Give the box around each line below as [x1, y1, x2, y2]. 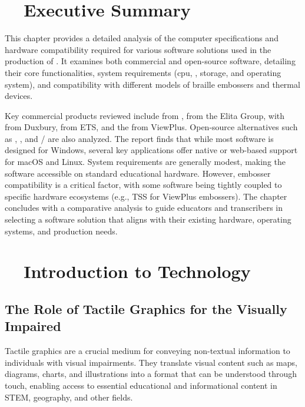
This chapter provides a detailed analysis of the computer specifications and [5, 32, 279, 44]
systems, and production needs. [5, 224, 118, 237]
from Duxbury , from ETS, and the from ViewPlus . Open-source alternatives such [5, 121, 298, 133]
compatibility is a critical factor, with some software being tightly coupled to [5, 178, 282, 191]
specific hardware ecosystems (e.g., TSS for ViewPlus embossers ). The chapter [5, 190, 287, 202]
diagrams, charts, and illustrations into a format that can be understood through [5, 368, 297, 380]
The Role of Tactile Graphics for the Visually [5, 299, 287, 317]
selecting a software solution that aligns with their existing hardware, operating [5, 213, 291, 226]
